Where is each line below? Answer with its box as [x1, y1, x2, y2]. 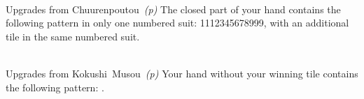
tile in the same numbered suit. [6, 29, 140, 43]
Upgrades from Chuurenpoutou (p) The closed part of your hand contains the [6, 1, 341, 16]
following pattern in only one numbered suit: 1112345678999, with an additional [6, 15, 349, 30]
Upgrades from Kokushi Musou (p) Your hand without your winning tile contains [6, 66, 358, 80]
